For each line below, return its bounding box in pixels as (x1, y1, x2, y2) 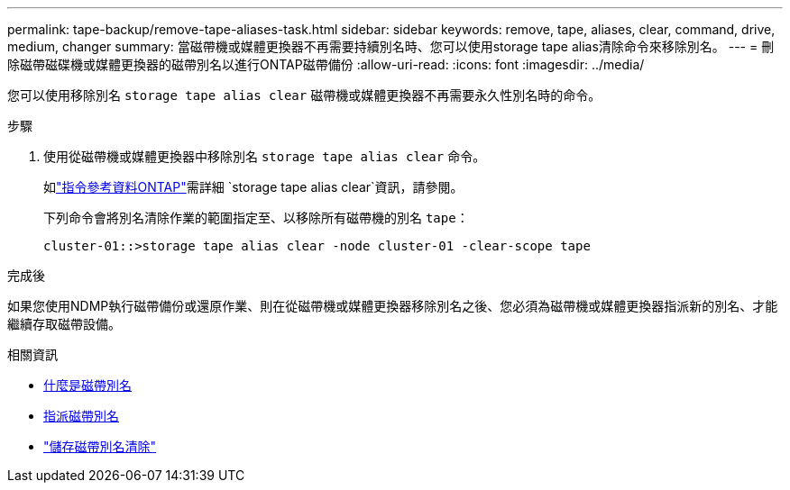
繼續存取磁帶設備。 (7, 316, 121, 331)
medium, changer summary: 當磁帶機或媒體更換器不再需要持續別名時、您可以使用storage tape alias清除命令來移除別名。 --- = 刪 (7, 39, 775, 54)
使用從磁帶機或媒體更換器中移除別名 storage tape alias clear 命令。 (43, 149, 486, 164)
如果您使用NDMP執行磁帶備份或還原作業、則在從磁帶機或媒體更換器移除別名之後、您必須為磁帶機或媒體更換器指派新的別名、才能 (7, 298, 778, 313)
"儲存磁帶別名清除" (43, 439, 157, 454)
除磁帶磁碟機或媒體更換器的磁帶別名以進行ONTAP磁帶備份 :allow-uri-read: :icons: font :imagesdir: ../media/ (7, 57, 645, 72)
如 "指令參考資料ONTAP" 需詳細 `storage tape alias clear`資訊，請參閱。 (43, 179, 464, 195)
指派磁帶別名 (43, 408, 119, 423)
